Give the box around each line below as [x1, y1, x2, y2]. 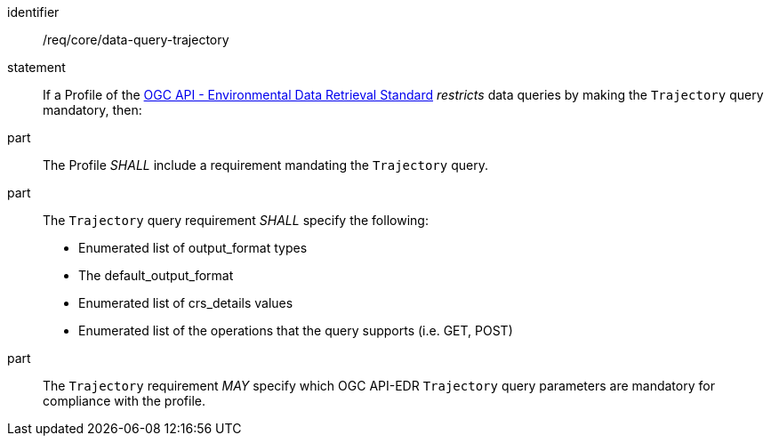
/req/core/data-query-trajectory [43, 32, 229, 47]
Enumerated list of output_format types [78, 240, 308, 255]
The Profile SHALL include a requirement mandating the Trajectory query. [43, 157, 488, 173]
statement [7, 60, 66, 75]
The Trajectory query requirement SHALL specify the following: [43, 213, 429, 228]
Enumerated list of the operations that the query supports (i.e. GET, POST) [78, 323, 513, 338]
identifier [7, 4, 60, 20]
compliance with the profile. [43, 393, 206, 408]
